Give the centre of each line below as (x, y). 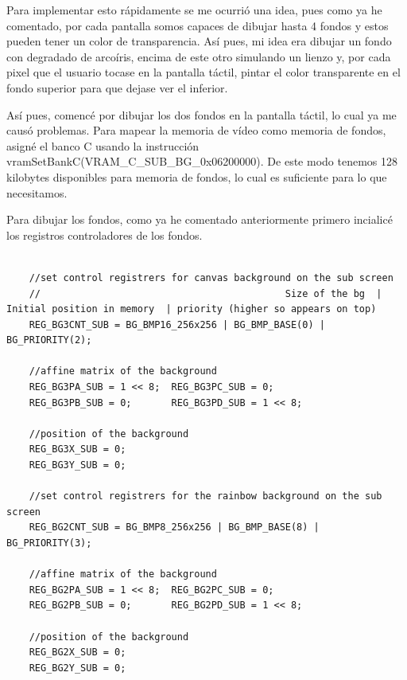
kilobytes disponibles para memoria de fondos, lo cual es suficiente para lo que (197, 176)
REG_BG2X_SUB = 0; (78, 653)
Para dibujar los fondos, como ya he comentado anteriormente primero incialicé (200, 219)
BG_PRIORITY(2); (49, 340)
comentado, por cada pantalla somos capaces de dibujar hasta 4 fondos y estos (198, 25)
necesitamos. (37, 192)
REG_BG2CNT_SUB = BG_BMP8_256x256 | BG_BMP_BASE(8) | (174, 528)
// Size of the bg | (205, 293)
